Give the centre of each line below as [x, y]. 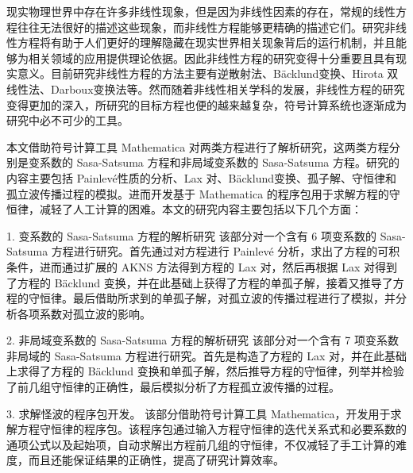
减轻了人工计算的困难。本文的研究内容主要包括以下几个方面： [201, 209]
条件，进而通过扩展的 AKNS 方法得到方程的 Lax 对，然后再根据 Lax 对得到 [202, 266]
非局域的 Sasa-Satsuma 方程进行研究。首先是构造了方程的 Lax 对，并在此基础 [206, 355]
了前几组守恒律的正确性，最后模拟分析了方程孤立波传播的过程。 [173, 387]
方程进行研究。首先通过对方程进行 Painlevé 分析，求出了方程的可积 [226, 251]
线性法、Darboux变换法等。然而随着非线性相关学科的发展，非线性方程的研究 [206, 88]
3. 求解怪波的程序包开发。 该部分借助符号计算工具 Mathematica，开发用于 [199, 413]
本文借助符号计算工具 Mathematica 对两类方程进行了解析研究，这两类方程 [198, 146]
